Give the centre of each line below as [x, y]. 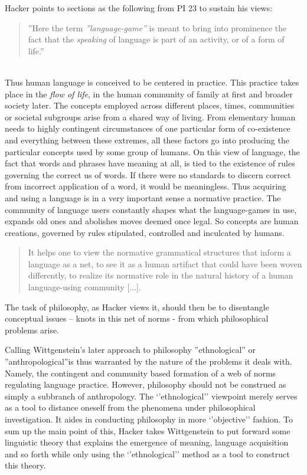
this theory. [25, 465]
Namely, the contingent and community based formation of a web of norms [141, 373]
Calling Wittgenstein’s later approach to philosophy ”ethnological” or [130, 350]
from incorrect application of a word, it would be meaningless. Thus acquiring [146, 186]
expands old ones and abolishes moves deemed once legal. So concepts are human [152, 221]
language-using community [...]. [84, 287]
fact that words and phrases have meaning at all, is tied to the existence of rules [150, 163]
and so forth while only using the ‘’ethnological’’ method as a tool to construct [147, 453]
